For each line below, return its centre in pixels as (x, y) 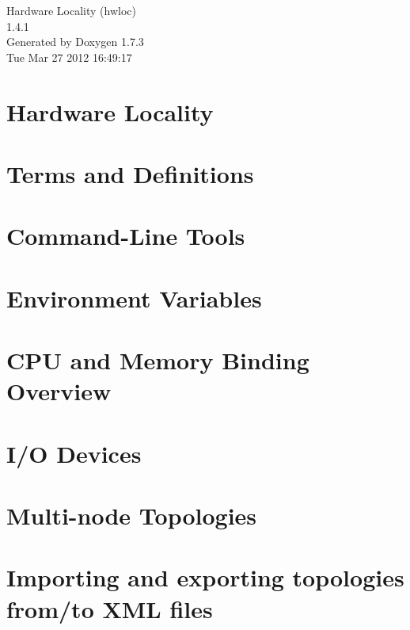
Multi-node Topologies (132, 515)
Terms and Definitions (130, 173)
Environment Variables (134, 298)
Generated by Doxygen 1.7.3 (75, 42)
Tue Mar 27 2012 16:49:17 (69, 57)
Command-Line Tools (126, 236)
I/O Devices (74, 453)
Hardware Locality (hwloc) (71, 10)
